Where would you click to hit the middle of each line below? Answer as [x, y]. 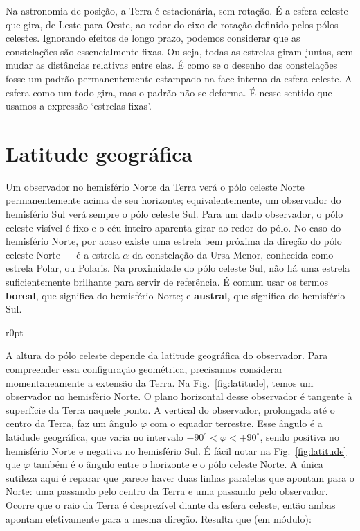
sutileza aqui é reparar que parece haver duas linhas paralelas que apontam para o [180, 477]
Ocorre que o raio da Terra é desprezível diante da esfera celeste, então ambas [171, 504]
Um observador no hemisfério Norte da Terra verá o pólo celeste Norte [155, 186]
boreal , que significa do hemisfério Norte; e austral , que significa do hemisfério [175, 295]
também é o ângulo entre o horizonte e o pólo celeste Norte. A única [178, 464]
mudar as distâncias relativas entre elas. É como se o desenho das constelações [172, 65]
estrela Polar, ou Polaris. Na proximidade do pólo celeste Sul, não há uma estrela [178, 268]
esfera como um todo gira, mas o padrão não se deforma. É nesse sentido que [169, 92]
